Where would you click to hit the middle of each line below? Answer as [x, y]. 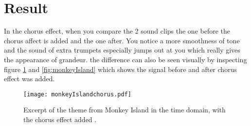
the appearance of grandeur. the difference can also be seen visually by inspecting [125, 59]
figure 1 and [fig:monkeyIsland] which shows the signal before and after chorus [120, 69]
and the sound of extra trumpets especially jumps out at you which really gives [122, 50]
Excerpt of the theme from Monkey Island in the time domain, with [125, 110]
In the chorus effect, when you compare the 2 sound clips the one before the [117, 31]
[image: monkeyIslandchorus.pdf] [77, 94]
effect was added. [29, 79]
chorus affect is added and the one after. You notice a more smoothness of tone [122, 40]
